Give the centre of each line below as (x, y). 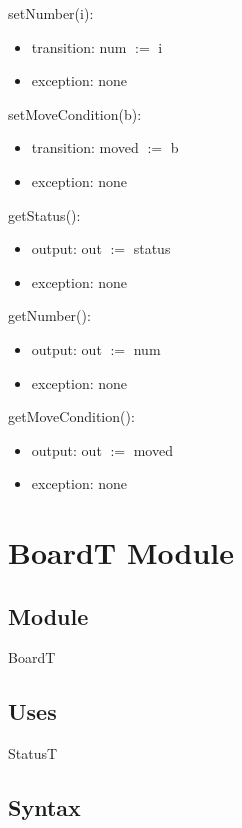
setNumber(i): (51, 13)
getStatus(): (44, 214)
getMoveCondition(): (71, 416)
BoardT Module (121, 552)
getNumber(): (49, 315)
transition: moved (85, 147)
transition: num (79, 46)
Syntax (44, 807)
